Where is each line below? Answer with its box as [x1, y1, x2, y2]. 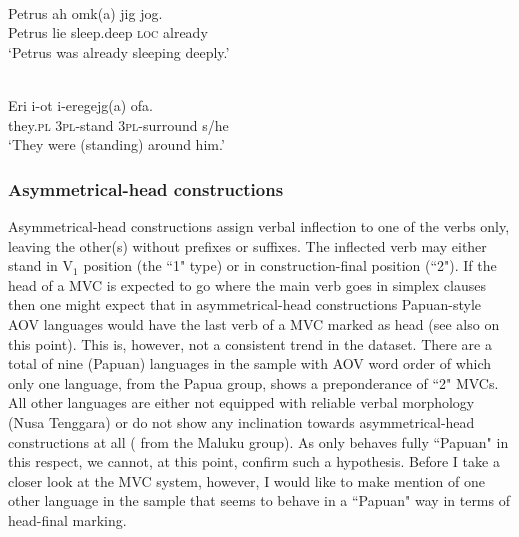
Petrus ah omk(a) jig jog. [8, 2, 163, 23]
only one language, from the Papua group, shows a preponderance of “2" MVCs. [8, 372, 499, 393]
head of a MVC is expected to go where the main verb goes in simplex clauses [8, 274, 486, 295]
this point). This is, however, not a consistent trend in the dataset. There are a [8, 333, 492, 354]
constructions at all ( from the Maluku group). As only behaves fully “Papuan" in [8, 431, 509, 452]
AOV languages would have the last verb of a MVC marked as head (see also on [8, 313, 500, 334]
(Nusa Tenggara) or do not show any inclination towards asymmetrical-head [8, 411, 475, 432]
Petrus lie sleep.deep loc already [8, 22, 208, 43]
